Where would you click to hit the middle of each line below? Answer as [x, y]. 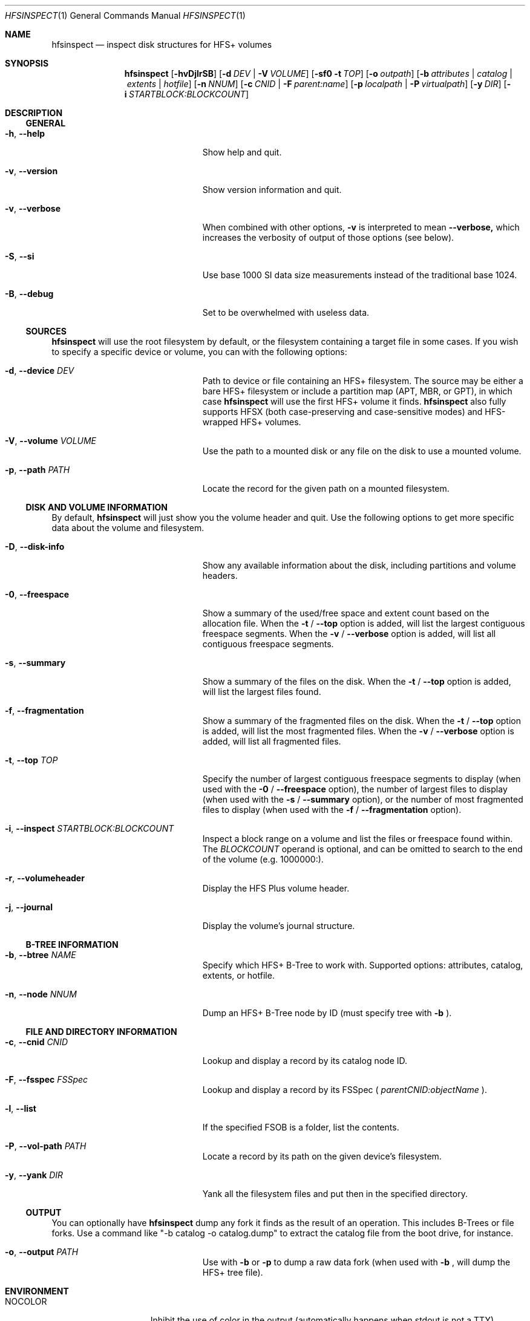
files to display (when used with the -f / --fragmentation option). [332, 810]
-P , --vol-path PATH [46, 1146]
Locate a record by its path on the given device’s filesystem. [322, 1156]
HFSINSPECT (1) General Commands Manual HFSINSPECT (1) [125, 15]
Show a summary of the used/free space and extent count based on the [346, 613]
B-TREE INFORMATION [72, 944]
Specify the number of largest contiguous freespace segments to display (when [362, 779]
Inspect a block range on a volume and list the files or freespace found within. [358, 839]
